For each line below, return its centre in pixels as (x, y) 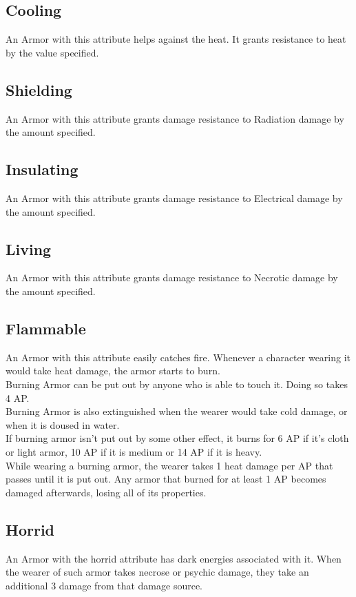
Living (29, 249)
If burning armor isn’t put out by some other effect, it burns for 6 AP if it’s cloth (177, 438)
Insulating (42, 169)
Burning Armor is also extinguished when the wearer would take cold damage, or (177, 411)
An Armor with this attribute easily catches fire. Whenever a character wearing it (178, 357)
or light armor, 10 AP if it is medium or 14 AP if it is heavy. (134, 451)
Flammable (46, 328)
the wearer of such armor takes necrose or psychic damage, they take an (157, 572)
